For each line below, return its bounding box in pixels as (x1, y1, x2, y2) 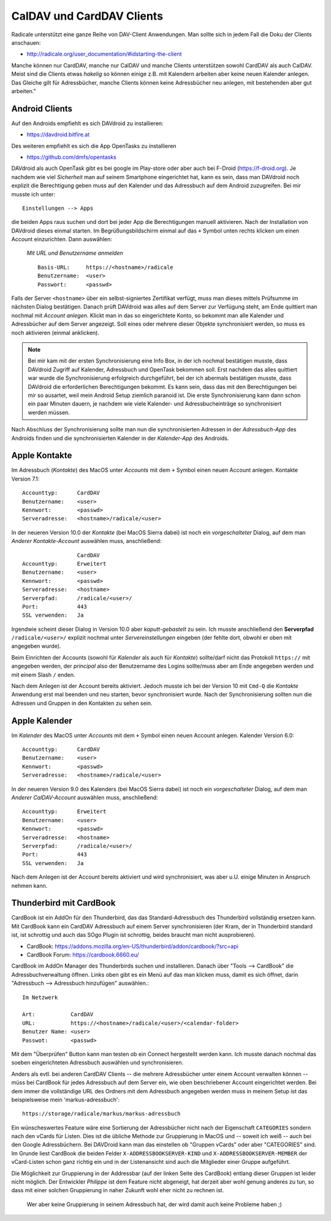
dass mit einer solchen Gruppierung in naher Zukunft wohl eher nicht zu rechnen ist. (11, 1187, 224, 1194)
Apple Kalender (11, 715, 73, 726)
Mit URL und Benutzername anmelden (26, 249, 124, 257)
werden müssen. (28, 409, 70, 416)
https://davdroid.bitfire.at (26, 131, 90, 138)
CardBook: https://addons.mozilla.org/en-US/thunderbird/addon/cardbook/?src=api (26, 942, 238, 950)
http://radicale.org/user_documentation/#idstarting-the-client (26, 50, 182, 58)
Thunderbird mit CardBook (11, 898, 116, 908)
